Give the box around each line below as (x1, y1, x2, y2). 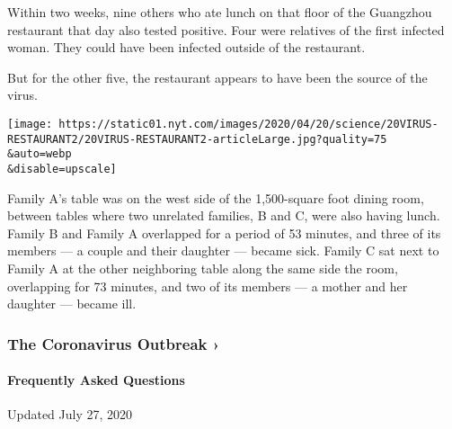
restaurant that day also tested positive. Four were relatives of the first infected (7, 20, 445, 39)
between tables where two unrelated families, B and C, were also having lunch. (7, 206, 440, 225)
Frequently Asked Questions (7, 371, 185, 389)
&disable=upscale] (7, 162, 117, 175)
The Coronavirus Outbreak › (7, 332, 220, 354)
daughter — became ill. (7, 294, 137, 313)
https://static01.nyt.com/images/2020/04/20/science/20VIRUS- (58, 117, 439, 130)
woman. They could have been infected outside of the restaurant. (7, 38, 366, 57)
